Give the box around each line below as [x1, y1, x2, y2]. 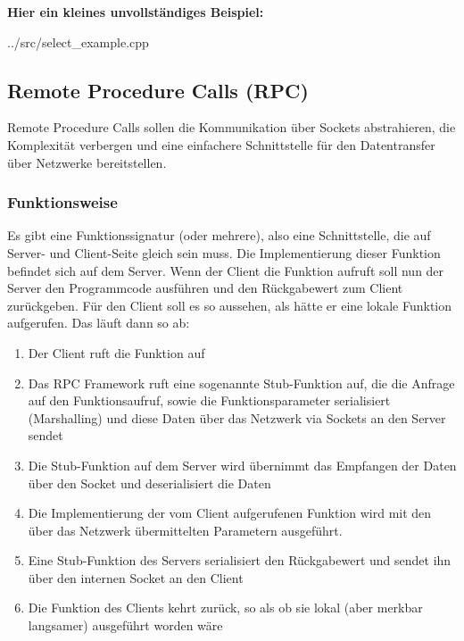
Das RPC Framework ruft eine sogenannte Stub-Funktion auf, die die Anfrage [28, 373, 455, 392]
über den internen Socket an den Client [28, 568, 244, 587]
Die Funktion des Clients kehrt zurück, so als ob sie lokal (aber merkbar [28, 598, 423, 617]
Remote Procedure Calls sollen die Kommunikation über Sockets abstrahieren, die [7, 118, 456, 137]
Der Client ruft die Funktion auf [28, 343, 205, 362]
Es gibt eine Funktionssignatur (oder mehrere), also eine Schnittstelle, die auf [7, 226, 431, 245]
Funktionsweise [7, 191, 118, 213]
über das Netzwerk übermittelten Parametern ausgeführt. [28, 520, 343, 539]
